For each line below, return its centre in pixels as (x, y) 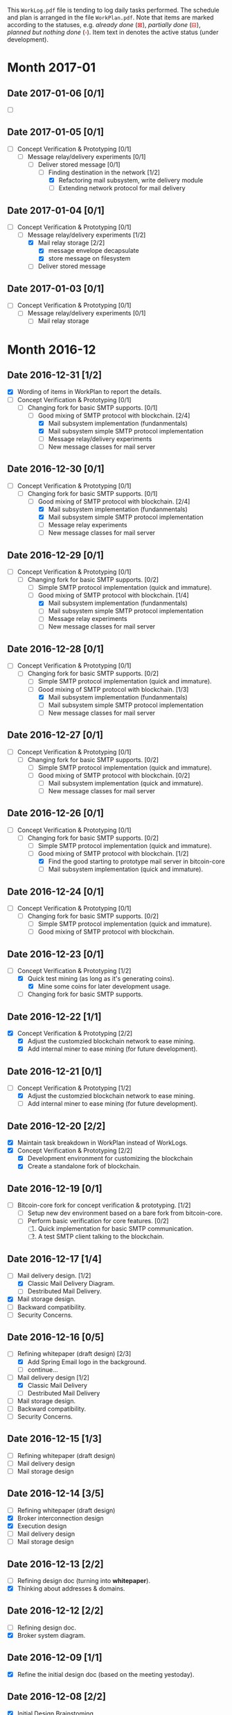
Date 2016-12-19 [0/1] (55, 1188)
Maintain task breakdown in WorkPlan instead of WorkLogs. (102, 1143)
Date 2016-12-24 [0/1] (56, 892)
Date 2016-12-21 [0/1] (55, 1071)
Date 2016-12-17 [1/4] (54, 1259)
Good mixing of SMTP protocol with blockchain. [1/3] (113, 689)
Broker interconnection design (60, 1518)
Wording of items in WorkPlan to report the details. (89, 392)
